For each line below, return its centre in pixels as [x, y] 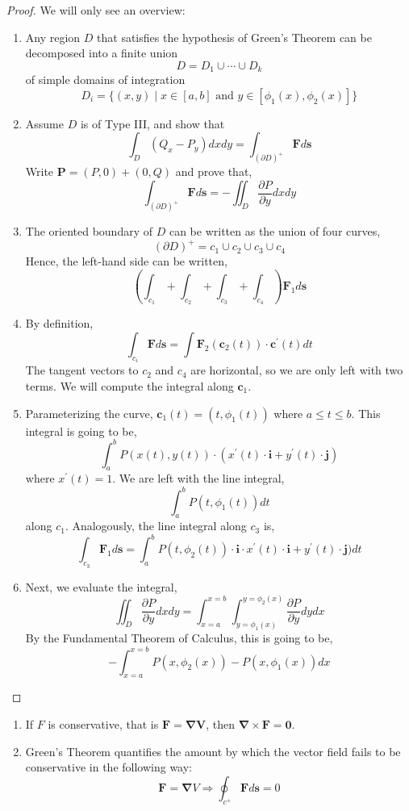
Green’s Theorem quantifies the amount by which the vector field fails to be [213, 751]
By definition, [59, 323]
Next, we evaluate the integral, [101, 586]
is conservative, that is [103, 723]
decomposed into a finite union [102, 53]
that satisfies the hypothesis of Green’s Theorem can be [234, 37]
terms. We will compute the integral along [129, 385]
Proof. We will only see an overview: [96, 10]
